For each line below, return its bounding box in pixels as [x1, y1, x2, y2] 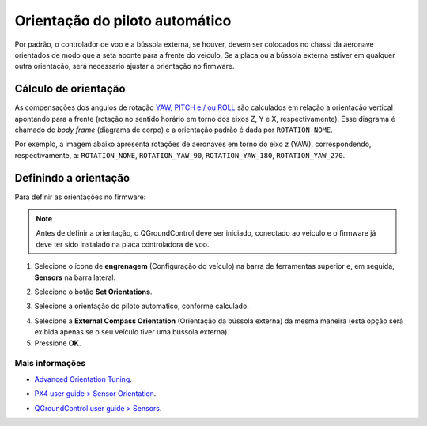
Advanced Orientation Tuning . [34, 374, 132, 383]
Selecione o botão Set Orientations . [34, 287, 153, 296]
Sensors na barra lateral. [34, 273, 116, 282]
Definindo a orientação [14, 171, 130, 185]
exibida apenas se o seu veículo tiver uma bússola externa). [34, 327, 229, 337]
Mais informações [14, 358, 86, 369]
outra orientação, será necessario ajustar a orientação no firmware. [14, 62, 235, 71]
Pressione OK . [34, 338, 81, 348]
